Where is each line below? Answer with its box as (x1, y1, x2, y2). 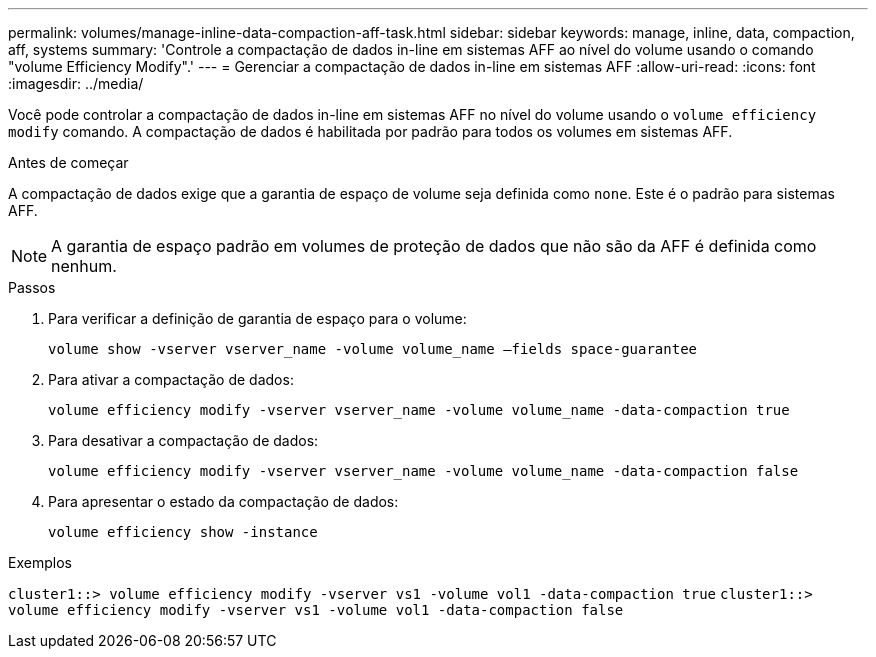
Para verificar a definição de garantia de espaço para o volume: (48, 310, 467, 327)
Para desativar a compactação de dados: (48, 432, 319, 449)
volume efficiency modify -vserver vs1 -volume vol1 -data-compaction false (8, 602, 624, 618)
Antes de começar (8, 154, 129, 171)
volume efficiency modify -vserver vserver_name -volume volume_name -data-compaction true (48, 402, 790, 418)
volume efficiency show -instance (48, 524, 318, 540)
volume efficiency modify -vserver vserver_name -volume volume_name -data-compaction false (48, 463, 799, 479)
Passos (8, 279, 56, 296)
